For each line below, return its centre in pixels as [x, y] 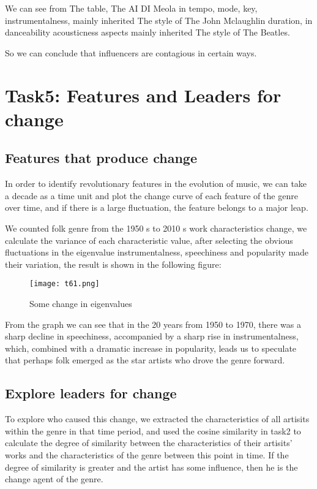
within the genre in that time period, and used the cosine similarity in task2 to [153, 430]
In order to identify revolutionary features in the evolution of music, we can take [156, 184]
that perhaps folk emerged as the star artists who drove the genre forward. [145, 360]
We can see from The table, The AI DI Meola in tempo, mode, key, [131, 8]
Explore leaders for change [91, 393]
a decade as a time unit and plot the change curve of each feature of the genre [151, 195]
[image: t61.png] [65, 284]
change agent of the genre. [54, 479]
